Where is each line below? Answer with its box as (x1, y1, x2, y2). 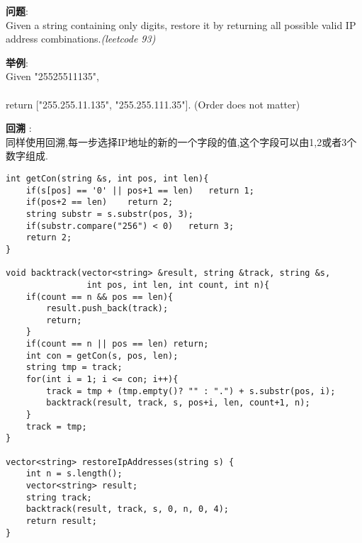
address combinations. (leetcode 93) (6, 31, 156, 46)
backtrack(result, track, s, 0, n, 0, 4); (26, 504, 229, 515)
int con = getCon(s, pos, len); (26, 350, 179, 361)
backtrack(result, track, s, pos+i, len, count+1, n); (46, 398, 310, 408)
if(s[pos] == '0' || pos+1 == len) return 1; (26, 185, 254, 196)
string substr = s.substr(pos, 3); (26, 208, 193, 219)
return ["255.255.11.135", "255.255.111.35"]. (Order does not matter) (6, 96, 300, 111)
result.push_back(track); (46, 303, 169, 314)
